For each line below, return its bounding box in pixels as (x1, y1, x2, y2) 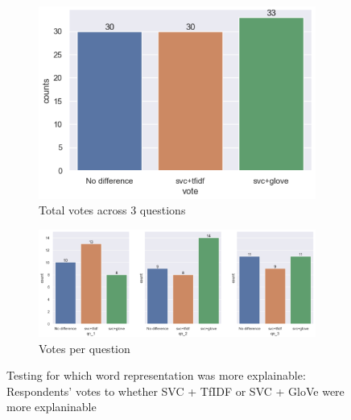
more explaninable (6, 398, 97, 415)
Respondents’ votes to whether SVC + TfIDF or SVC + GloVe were (6, 382, 345, 399)
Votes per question (39, 339, 130, 356)
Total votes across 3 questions (39, 202, 186, 218)
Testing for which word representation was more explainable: (6, 367, 306, 384)
